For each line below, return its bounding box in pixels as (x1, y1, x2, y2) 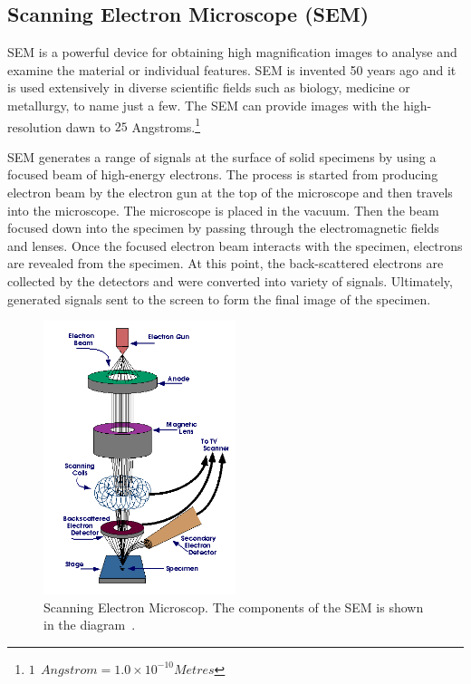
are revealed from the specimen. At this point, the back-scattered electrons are (7, 254, 444, 273)
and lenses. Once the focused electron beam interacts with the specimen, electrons (7, 236, 463, 255)
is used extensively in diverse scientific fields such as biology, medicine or (7, 78, 410, 97)
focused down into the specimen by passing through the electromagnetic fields (7, 218, 439, 237)
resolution (7, 117, 62, 136)
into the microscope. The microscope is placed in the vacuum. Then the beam (7, 200, 439, 219)
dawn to (65, 117, 111, 136)
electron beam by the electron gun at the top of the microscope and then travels (7, 183, 453, 202)
